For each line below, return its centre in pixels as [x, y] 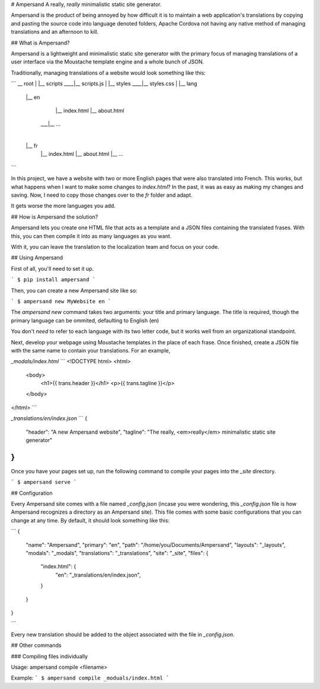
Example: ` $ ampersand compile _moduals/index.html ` [90, 678]
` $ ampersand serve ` [44, 482]
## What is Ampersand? [41, 43]
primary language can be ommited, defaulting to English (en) [85, 321]
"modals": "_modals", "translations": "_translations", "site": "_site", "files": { [117, 553]
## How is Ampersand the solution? [55, 217]
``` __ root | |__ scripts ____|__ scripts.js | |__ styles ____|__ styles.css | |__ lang [104, 84]
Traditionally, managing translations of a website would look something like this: [108, 73]
